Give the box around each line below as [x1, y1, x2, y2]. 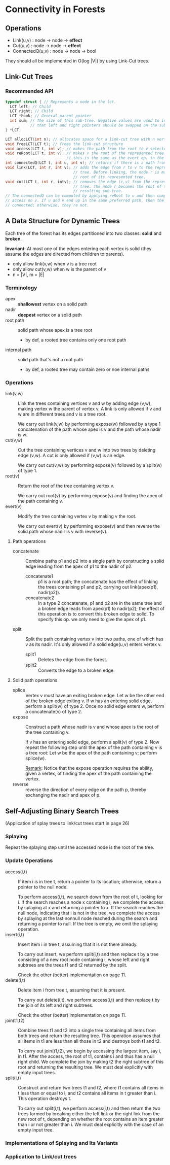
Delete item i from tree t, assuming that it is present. [18, 987, 126, 993]
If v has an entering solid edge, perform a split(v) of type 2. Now [25, 739, 159, 745]
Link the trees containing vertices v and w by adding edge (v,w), [18, 400, 152, 406]
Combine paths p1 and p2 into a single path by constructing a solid [25, 558, 164, 564]
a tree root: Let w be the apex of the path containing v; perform [25, 750, 157, 756]
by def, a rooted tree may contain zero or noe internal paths [25, 366, 150, 372]
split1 [25, 651, 36, 658]
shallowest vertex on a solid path [18, 301, 88, 307]
